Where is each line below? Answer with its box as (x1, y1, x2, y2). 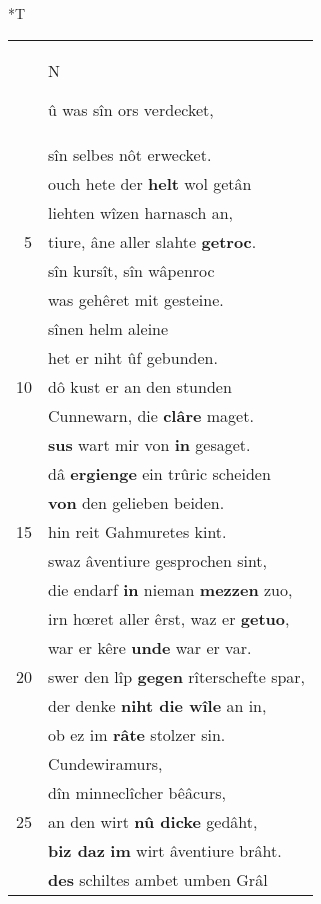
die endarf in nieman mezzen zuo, (48, 577, 293, 601)
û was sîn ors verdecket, (48, 97, 214, 121)
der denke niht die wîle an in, (48, 693, 267, 717)
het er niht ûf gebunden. (48, 345, 218, 369)
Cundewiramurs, (48, 751, 163, 775)
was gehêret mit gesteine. (48, 287, 224, 311)
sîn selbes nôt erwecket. (48, 142, 212, 166)
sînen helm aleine (48, 316, 169, 340)
